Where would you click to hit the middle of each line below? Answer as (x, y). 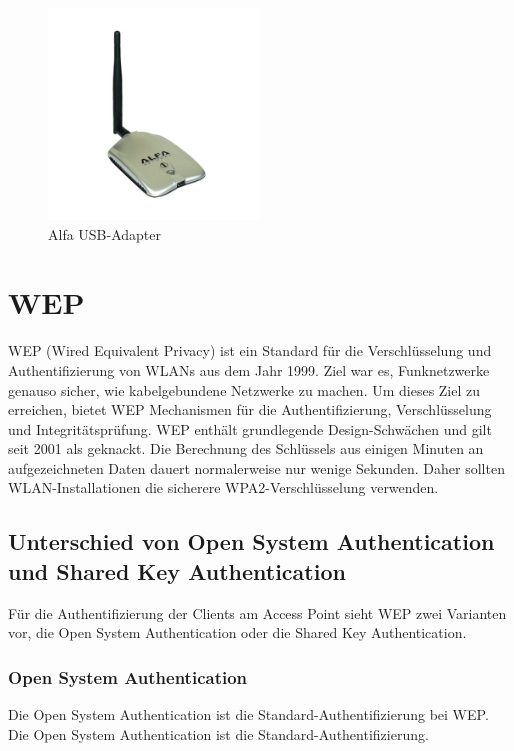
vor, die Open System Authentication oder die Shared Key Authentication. (237, 632)
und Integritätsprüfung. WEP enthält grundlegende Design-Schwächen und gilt (250, 428)
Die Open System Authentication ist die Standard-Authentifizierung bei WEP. (248, 714)
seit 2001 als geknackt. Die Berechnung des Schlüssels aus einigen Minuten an (246, 448)
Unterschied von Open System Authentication (251, 541)
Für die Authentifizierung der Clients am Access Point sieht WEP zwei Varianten (257, 612)
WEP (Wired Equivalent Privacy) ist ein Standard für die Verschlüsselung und (250, 350)
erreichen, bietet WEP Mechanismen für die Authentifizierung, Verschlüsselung (250, 409)
